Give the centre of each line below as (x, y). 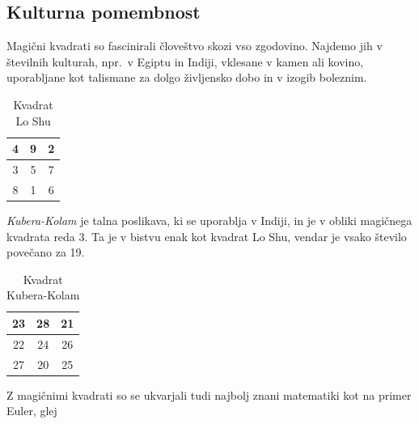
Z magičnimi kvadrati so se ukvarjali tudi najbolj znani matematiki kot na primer (209, 394)
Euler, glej (32, 411)
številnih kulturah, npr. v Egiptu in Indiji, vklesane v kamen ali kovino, (185, 61)
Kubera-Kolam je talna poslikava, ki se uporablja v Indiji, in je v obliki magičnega (209, 220)
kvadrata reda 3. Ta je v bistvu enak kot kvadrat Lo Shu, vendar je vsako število (207, 236)
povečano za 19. (46, 252)
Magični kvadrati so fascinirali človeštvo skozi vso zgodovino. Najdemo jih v (195, 46)
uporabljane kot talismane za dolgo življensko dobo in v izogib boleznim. (187, 77)
